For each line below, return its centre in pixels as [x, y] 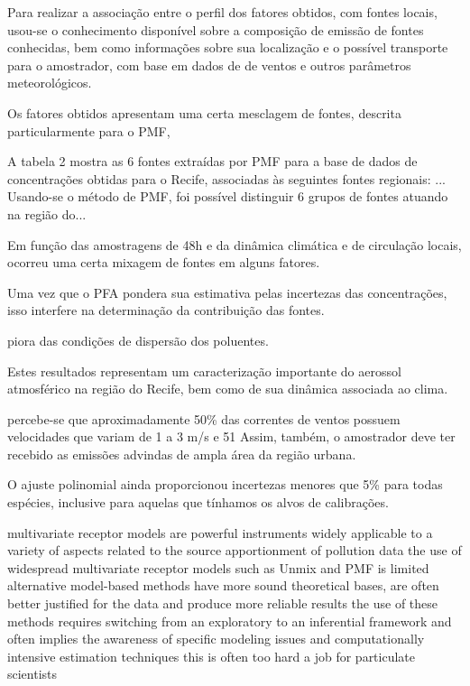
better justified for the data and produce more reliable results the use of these [223, 603]
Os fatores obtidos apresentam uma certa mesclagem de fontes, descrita [204, 112]
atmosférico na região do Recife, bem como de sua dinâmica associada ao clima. [228, 389]
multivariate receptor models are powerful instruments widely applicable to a [220, 532]
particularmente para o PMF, [89, 130]
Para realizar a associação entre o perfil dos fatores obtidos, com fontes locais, [222, 12]
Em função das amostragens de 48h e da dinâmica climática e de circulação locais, [235, 244]
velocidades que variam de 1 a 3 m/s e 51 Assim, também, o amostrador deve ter [231, 436]
